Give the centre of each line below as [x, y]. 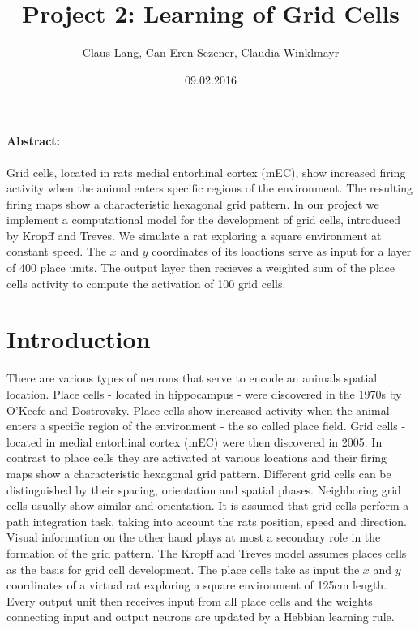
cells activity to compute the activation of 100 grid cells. [146, 283]
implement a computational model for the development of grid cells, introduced [203, 220]
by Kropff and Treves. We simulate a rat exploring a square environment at [194, 235]
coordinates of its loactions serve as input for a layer [282, 251]
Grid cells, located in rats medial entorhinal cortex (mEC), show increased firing [206, 172]
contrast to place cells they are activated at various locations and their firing [197, 457]
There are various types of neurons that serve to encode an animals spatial [192, 378]
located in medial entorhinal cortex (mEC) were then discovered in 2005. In [195, 441]
